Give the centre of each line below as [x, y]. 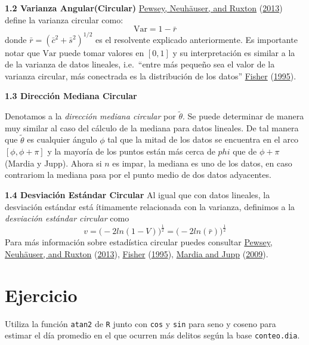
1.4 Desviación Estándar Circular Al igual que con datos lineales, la [137, 195]
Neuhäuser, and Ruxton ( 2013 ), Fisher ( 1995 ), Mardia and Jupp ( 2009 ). [137, 253]
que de [245, 151]
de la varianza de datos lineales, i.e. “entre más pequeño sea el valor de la [140, 64]
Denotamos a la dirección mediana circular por [90, 116]
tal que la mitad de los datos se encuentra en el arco [203, 139]
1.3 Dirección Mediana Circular [71, 96]
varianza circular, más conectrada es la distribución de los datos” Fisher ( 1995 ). [151, 76]
